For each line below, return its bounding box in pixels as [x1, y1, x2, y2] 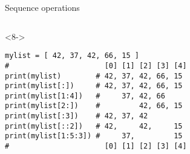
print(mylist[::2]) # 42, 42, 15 [5, 121, 183, 130]
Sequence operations [5, 1, 80, 13]
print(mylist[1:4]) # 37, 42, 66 [5, 91, 165, 100]
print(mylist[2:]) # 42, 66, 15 [5, 101, 183, 111]
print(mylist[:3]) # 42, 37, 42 [5, 112, 148, 121]
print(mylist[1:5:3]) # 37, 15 [5, 132, 183, 141]
